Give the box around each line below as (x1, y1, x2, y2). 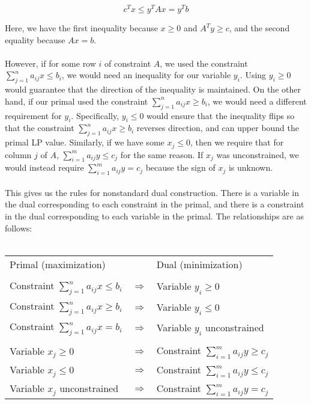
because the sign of (145, 161, 216, 174)
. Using (240, 69, 267, 81)
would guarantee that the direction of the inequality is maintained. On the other (5, 83, 301, 96)
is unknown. (228, 161, 273, 174)
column (5, 148, 32, 161)
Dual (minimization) (156, 257, 243, 271)
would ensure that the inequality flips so (146, 109, 295, 121)
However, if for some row (5, 57, 96, 69)
